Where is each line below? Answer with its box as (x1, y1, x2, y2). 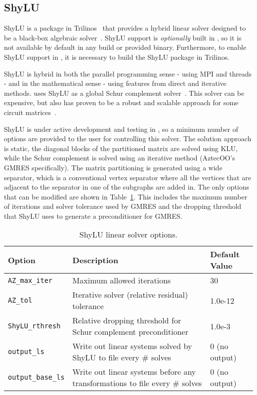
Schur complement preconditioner (72, 326, 188, 338)
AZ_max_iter (8, 276, 53, 284)
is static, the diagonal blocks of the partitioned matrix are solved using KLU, (4, 143, 238, 153)
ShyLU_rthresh (8, 322, 61, 330)
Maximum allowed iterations (72, 275, 171, 286)
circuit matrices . (4, 107, 56, 117)
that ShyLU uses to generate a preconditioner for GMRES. (4, 210, 182, 221)
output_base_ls (8, 373, 65, 382)
